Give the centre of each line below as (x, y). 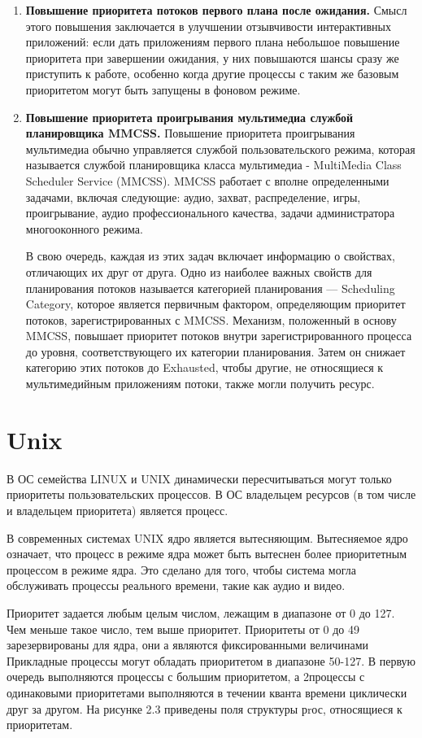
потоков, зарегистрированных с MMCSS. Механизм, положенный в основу (211, 319)
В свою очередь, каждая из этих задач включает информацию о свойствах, (210, 256)
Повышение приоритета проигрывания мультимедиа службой (189, 117)
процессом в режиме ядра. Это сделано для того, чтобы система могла (181, 569)
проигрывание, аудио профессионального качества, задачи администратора (210, 213)
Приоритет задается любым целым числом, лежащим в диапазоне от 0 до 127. (201, 612)
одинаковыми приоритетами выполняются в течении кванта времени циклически (207, 692)
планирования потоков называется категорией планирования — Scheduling (210, 288)
